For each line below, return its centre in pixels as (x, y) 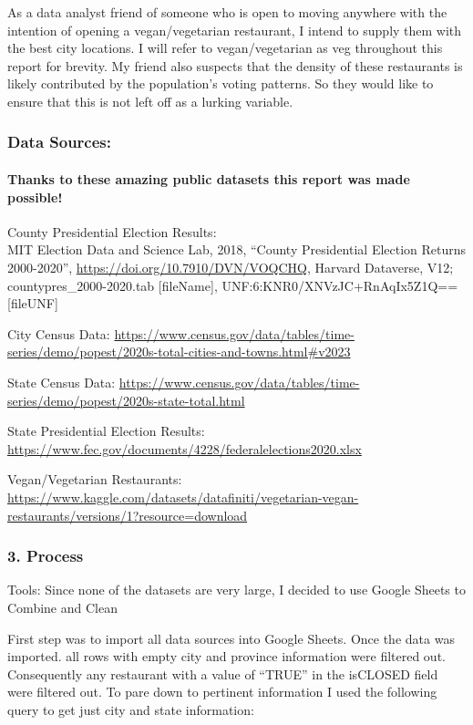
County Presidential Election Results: (112, 231)
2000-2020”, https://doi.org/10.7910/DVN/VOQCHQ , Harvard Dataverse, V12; (231, 267)
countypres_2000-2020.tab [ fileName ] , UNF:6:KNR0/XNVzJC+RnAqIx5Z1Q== (233, 285)
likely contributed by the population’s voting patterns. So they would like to (221, 83)
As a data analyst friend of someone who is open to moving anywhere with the (227, 12)
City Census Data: (59, 333)
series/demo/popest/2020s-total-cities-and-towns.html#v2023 (179, 352)
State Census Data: (62, 382)
